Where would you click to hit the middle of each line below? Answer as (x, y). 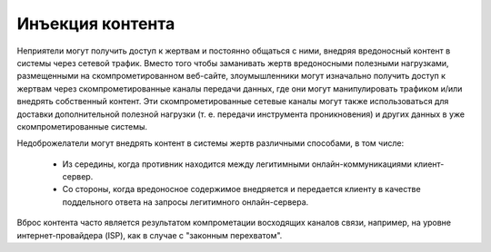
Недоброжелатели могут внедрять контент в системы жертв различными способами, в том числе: (210, 143)
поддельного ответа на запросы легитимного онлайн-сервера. (185, 202)
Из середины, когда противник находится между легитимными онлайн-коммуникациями (237, 164)
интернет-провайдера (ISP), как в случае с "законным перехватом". (150, 235)
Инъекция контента (96, 24)
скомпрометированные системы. (82, 126)
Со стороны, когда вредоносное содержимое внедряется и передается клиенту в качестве (242, 189)
